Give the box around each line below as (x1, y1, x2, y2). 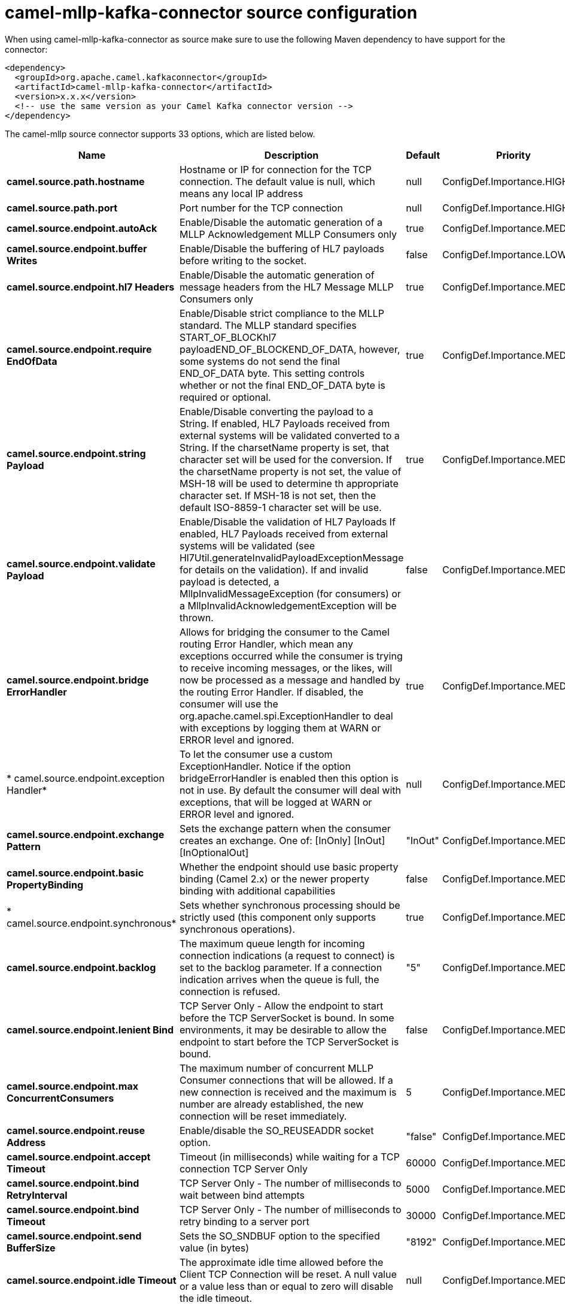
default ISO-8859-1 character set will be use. (179, 501, 382, 513)
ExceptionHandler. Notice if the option (179, 760, 351, 772)
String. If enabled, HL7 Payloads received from (179, 417, 390, 430)
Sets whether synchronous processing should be (179, 899, 400, 911)
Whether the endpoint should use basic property (179, 860, 399, 873)
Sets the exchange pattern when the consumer (179, 822, 391, 835)
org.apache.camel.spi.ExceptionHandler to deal (179, 709, 393, 722)
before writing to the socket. (179, 254, 307, 267)
